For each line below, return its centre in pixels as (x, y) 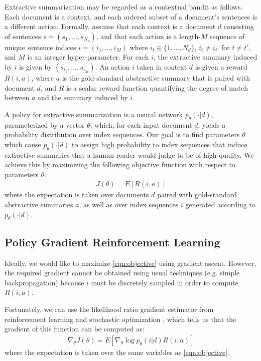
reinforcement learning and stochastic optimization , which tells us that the (120, 319)
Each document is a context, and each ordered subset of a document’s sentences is (131, 16)
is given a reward (221, 66)
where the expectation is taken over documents (77, 195)
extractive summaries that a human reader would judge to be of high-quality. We (129, 154)
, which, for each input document (141, 124)
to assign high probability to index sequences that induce (160, 144)
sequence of (227, 36)
